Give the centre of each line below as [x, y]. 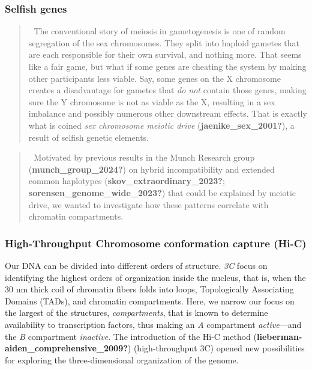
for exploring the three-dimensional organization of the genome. [122, 359]
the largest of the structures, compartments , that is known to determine [136, 313]
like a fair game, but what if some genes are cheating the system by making [167, 66]
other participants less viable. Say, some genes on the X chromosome [154, 78]
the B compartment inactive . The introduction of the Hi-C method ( [131, 336]
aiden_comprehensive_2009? [66, 348]
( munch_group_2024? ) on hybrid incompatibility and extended [151, 169]
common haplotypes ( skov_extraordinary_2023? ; [127, 181]
